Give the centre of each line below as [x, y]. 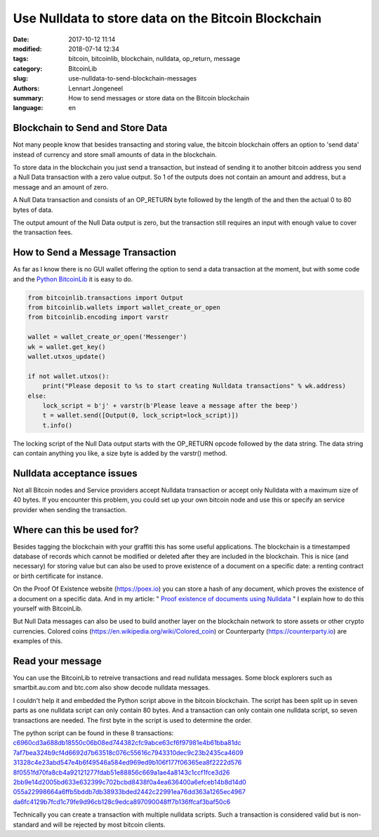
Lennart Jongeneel [95, 88]
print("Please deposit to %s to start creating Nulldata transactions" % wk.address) [194, 386]
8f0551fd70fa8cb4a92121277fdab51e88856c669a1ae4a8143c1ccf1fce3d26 [122, 772]
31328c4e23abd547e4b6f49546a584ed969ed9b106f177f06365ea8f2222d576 [127, 763]
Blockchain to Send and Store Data [90, 128]
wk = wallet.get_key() [67, 347]
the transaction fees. [43, 232]
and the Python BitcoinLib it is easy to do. [73, 279]
